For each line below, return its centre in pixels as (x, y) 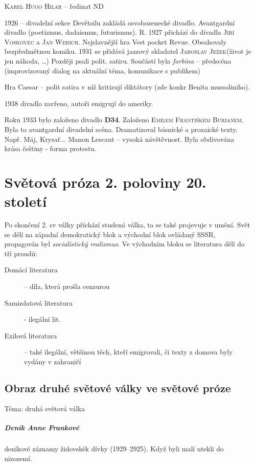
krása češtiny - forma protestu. (50, 148)
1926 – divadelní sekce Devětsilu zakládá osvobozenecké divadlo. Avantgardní (120, 22)
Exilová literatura (31, 335)
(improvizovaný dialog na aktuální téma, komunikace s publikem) (103, 70)
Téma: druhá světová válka (45, 408)
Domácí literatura (31, 270)
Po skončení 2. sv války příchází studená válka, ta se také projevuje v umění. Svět (127, 225)
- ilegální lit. (42, 319)
